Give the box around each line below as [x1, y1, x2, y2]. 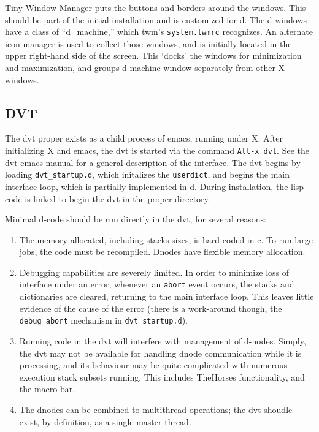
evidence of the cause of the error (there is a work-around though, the [19, 301, 282, 314]
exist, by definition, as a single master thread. [19, 415, 191, 428]
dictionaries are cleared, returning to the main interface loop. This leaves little [19, 290, 314, 303]
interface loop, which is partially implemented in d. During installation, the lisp [5, 180, 304, 192]
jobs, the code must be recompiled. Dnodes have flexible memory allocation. [19, 245, 306, 258]
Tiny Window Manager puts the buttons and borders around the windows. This [5, 1, 306, 13]
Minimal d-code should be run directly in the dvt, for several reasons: [5, 213, 266, 225]
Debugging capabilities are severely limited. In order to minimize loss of [19, 265, 290, 278]
